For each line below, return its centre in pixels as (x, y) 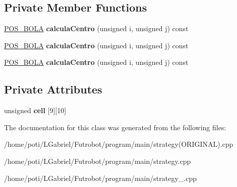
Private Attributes (53, 89)
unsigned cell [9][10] (35, 110)
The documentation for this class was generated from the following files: (115, 127)
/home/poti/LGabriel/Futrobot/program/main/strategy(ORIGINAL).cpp (119, 144)
